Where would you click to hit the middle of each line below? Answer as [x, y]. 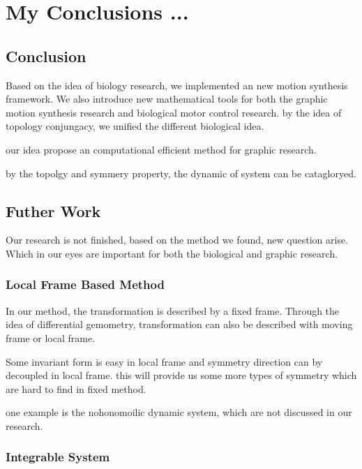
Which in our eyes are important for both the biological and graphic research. [172, 253]
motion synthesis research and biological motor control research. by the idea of [174, 112]
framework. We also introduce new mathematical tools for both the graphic [167, 99]
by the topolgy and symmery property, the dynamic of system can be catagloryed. [181, 173]
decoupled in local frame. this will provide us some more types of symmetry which [181, 375]
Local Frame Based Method [85, 284]
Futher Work [53, 210]
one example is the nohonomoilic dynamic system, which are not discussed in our [179, 412]
